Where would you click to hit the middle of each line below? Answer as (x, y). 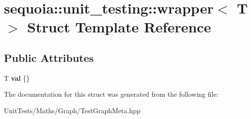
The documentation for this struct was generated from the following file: (111, 94)
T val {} (17, 78)
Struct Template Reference (119, 27)
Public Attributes (49, 57)
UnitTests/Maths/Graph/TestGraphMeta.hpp (72, 110)
